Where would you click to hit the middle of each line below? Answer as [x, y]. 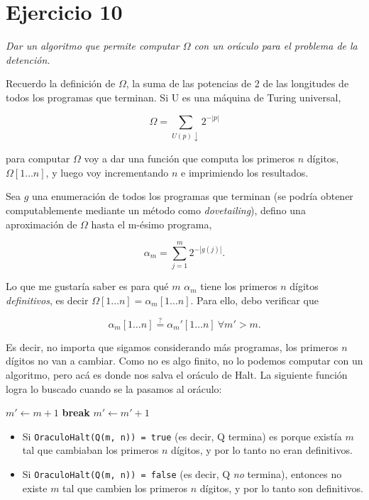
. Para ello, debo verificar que [254, 300]
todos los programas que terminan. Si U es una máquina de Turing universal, [174, 97]
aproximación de [42, 224]
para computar [38, 159]
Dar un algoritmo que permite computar [93, 46]
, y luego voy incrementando [107, 172]
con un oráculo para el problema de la [276, 46]
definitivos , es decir [47, 300]
